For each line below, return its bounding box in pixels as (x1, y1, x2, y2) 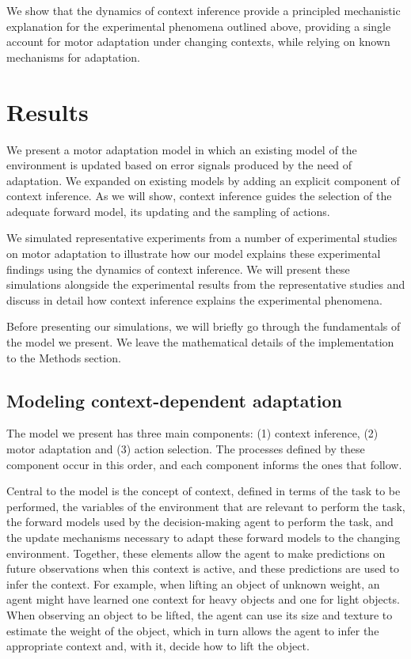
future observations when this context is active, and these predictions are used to (6, 560, 400, 577)
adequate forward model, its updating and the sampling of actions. (6, 203, 330, 219)
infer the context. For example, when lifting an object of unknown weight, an (6, 575, 380, 592)
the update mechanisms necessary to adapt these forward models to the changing (6, 528, 401, 545)
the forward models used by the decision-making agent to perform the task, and (6, 513, 394, 530)
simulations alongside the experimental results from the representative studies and (6, 276, 405, 293)
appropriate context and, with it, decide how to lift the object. (6, 638, 310, 654)
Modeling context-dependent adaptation (6, 388, 343, 412)
